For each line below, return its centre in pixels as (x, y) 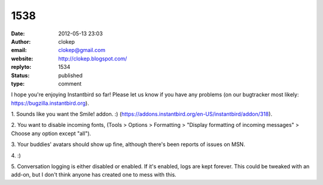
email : (19, 50)
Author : (21, 41)
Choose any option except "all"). (51, 133)
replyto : (21, 67)
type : (18, 83)
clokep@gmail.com (82, 50)
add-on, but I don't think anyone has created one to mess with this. (94, 175)
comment (70, 83)
